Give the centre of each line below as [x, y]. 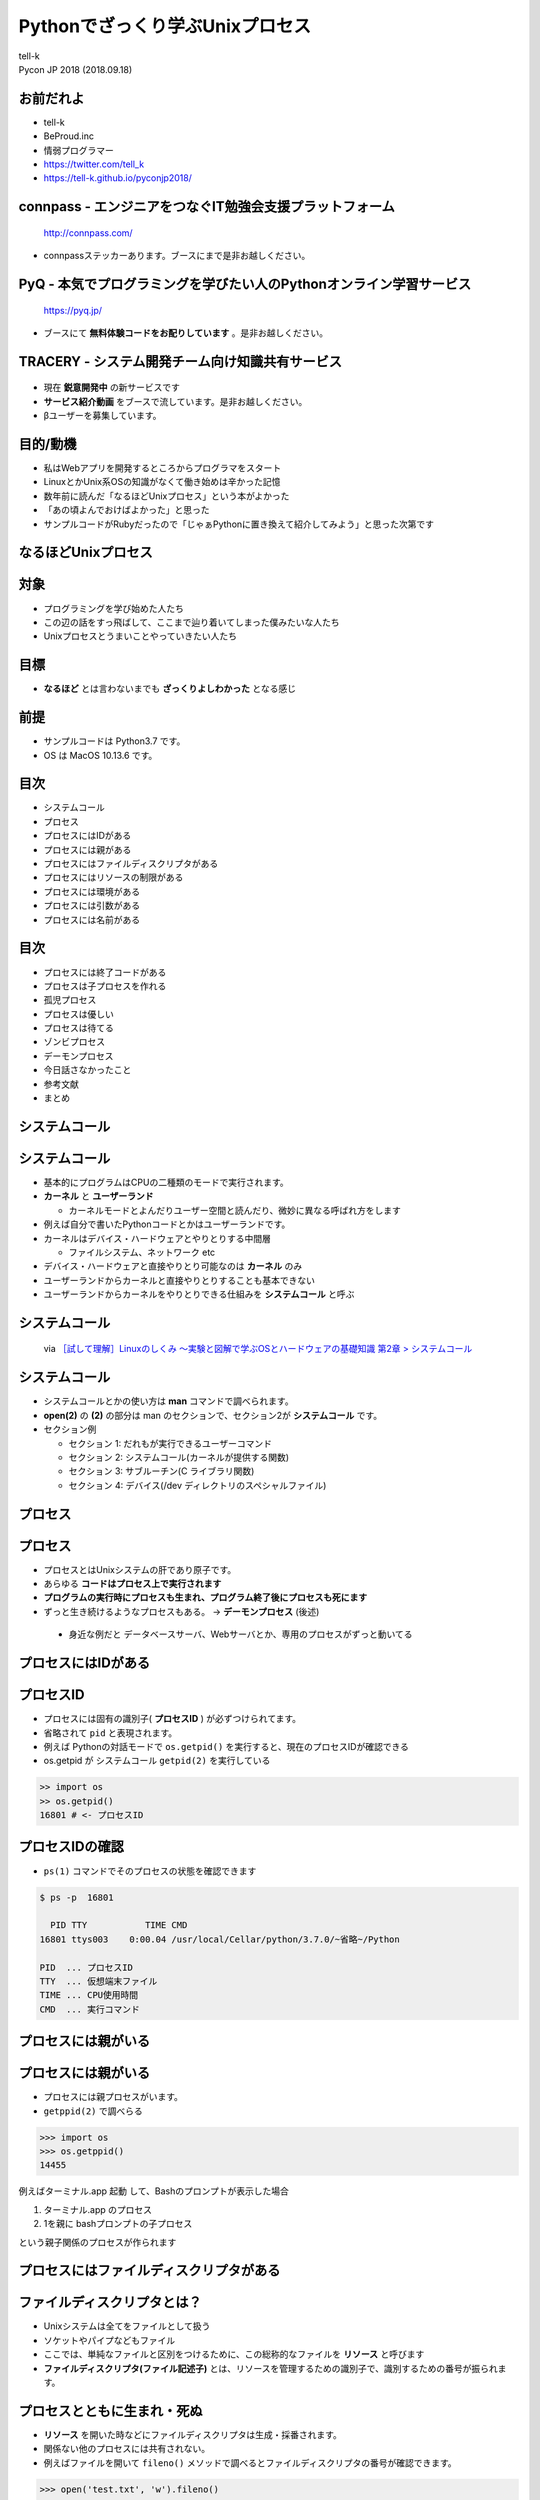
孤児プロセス [70, 1000]
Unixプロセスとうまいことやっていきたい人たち [140, 636]
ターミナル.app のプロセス [97, 2209]
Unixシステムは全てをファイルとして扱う [127, 2326]
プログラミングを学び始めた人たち [113, 608]
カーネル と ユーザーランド [98, 1196]
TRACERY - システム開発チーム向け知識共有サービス [180, 361]
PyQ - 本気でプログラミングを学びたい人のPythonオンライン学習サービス [245, 284]
